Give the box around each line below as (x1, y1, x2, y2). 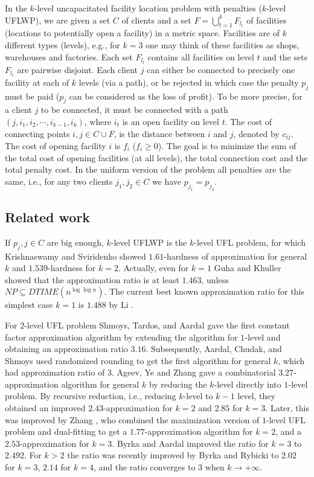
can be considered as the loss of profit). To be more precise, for (69, 89, 303, 102)
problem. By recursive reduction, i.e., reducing (5, 389, 176, 402)
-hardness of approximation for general (164, 249, 307, 262)
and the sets (263, 50, 308, 63)
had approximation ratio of (5, 366, 105, 379)
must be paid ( (5, 89, 60, 102)
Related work (5, 207, 91, 226)
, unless (201, 273, 229, 286)
